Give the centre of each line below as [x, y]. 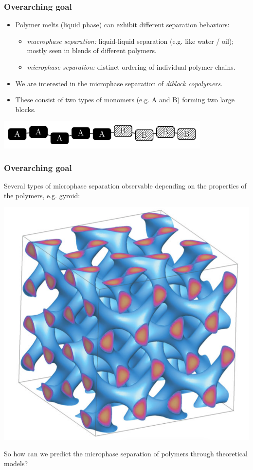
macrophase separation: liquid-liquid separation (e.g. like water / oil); [130, 41]
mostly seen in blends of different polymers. [92, 50]
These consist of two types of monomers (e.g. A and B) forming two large [125, 100]
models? [16, 463]
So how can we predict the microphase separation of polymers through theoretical [126, 454]
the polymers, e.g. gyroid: [42, 195]
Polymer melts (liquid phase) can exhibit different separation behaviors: [122, 25]
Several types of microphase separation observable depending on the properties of [125, 185]
